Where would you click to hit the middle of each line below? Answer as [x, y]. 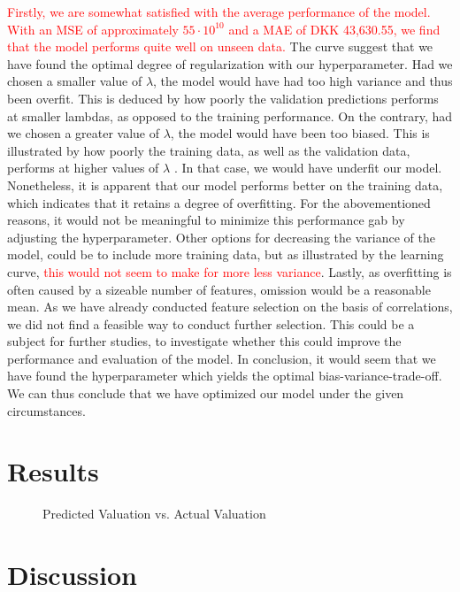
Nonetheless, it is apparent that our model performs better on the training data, [225, 185]
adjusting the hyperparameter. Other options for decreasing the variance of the [221, 237]
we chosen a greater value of [84, 133]
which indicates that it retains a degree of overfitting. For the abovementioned [219, 202]
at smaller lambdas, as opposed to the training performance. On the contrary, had [230, 115]
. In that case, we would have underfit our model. [308, 168]
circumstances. [46, 410]
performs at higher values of [83, 168]
